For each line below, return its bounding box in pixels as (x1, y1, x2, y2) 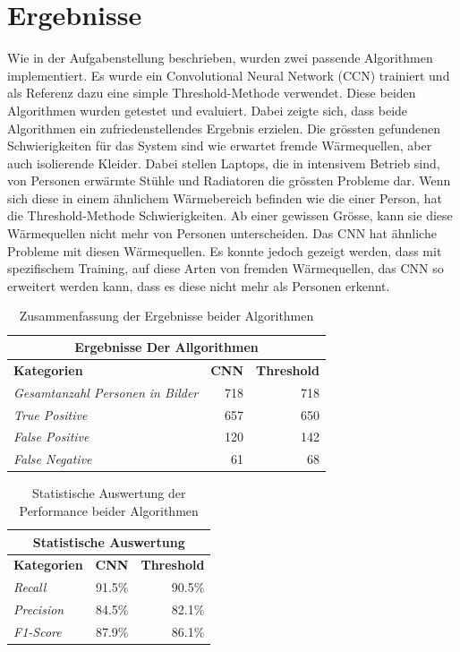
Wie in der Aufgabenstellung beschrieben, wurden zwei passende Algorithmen (7, 48, 433, 67)
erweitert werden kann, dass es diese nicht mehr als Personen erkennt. (7, 276, 390, 295)
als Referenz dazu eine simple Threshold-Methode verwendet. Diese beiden (7, 83, 416, 102)
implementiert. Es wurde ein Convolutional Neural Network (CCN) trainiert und (7, 65, 450, 84)
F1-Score (13, 622, 62, 640)
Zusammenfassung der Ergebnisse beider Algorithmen (19, 306, 314, 325)
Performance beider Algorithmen (19, 501, 199, 519)
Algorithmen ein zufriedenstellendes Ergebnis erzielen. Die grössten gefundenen (7, 118, 440, 137)
